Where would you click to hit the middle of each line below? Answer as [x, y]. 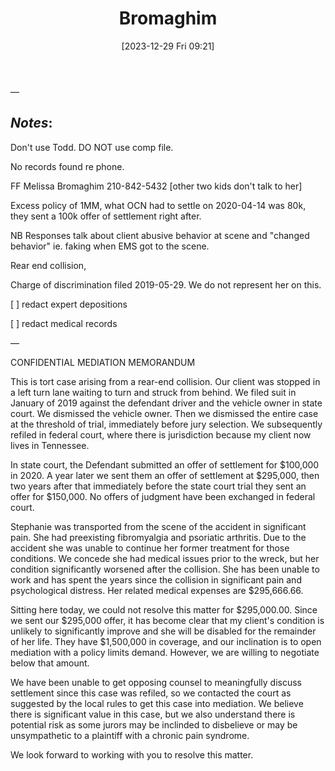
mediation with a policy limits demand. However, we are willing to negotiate [165, 652]
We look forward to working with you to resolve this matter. [132, 754]
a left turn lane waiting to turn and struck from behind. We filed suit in [153, 392]
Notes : [31, 123]
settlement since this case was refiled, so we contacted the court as [151, 693]
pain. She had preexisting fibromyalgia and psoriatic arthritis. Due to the [158, 537]
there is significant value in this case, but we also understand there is [153, 714]
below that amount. [50, 663]
